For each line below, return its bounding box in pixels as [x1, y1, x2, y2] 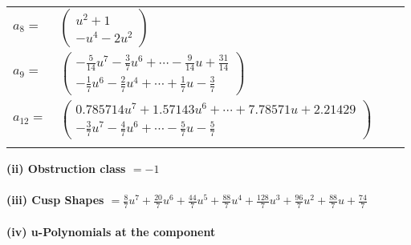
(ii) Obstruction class [6, 159, 126, 176]
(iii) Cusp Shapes [6, 191, 104, 208]
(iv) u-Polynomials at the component [6, 223, 216, 239]
